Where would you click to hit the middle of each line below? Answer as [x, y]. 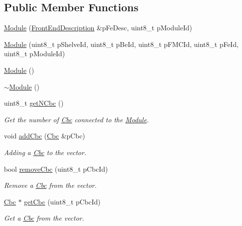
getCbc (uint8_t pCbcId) [62, 201]
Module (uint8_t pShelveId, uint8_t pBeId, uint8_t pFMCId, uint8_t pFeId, [121, 44]
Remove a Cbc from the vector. [50, 185]
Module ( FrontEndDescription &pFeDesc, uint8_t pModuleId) [98, 28]
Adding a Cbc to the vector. [45, 152]
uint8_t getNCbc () [34, 103]
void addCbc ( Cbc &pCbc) [45, 136]
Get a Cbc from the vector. [44, 218]
